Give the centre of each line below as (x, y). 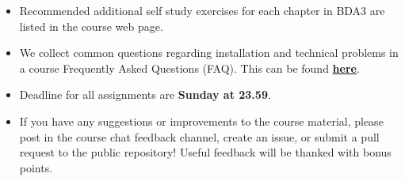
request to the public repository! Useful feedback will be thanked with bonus (205, 152)
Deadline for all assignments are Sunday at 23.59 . (145, 94)
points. (36, 167)
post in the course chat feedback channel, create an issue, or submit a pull (199, 136)
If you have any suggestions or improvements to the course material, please (201, 121)
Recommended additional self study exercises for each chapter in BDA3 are (202, 10)
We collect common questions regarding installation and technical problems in (209, 53)
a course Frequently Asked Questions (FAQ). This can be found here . (189, 68)
